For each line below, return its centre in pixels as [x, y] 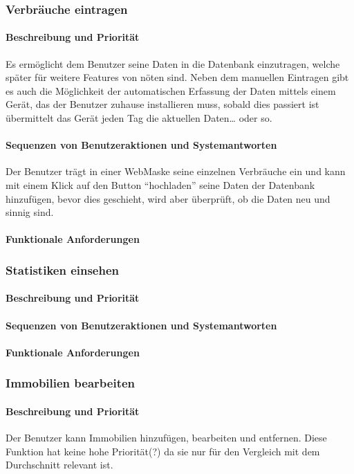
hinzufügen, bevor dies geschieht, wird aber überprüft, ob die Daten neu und [168, 198]
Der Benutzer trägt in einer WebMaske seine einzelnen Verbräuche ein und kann [176, 171]
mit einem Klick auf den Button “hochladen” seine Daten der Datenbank [160, 185]
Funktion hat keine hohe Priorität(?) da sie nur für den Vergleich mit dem [163, 451]
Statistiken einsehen [63, 270]
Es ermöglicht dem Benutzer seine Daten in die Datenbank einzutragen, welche [173, 63]
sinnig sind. [30, 212]
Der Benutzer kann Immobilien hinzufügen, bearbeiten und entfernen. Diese [166, 438]
